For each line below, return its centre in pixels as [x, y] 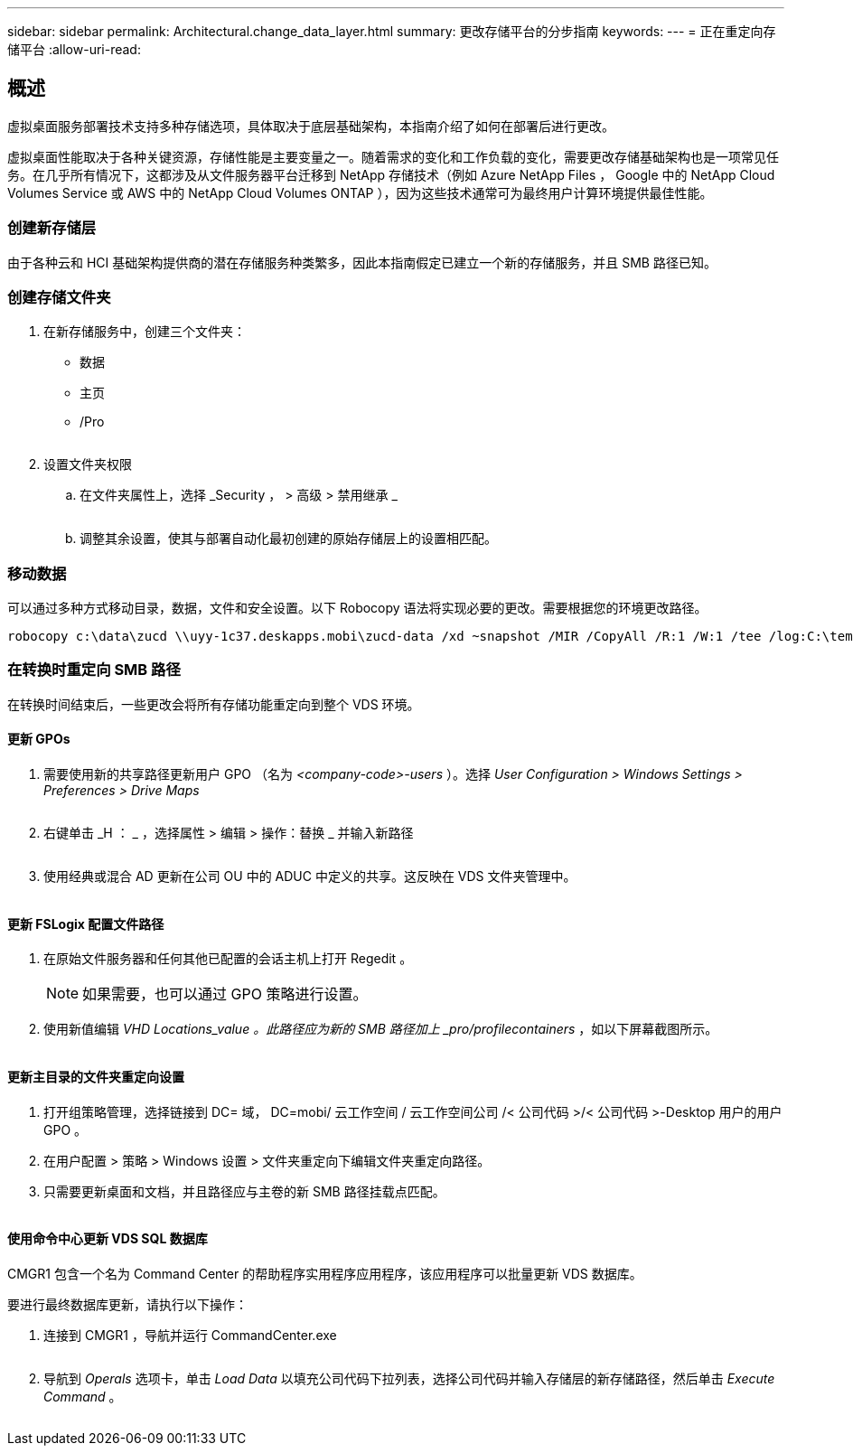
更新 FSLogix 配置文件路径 [86, 923]
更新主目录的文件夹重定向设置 [96, 1076]
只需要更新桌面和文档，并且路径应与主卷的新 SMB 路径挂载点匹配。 [244, 1191]
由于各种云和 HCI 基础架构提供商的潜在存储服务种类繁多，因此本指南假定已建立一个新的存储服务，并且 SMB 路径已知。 [362, 262]
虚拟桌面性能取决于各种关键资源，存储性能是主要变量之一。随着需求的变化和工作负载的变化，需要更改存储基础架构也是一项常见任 [393, 156]
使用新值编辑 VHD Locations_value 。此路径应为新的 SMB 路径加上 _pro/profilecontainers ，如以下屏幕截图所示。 [381, 1029]
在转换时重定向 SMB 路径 [94, 670]
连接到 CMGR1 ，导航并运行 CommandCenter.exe [190, 1335]
